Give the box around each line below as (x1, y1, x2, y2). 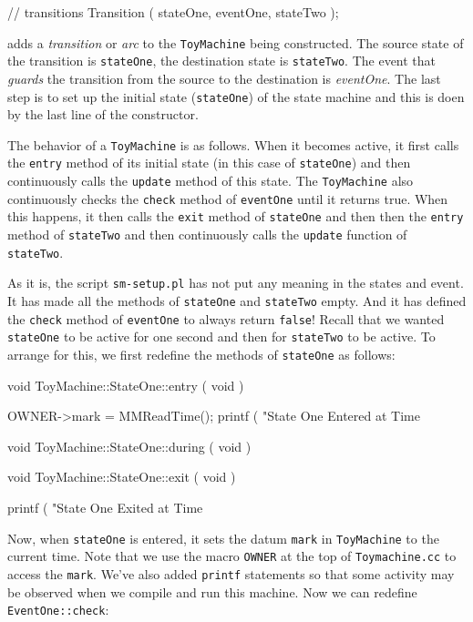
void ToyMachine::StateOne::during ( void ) (7, 436, 252, 455)
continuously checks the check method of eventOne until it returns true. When (7, 189, 448, 208)
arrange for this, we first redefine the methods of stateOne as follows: (7, 344, 396, 363)
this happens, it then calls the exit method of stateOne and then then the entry (7, 207, 464, 226)
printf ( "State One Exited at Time (7, 498, 203, 516)
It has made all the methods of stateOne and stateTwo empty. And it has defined (7, 291, 467, 310)
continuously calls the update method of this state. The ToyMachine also (7, 171, 414, 190)
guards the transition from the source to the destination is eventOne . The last (7, 68, 441, 87)
